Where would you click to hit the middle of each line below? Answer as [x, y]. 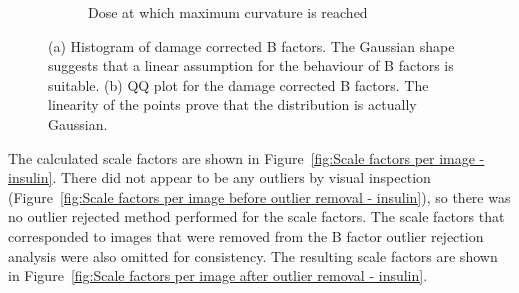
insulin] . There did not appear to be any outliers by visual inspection [219, 177]
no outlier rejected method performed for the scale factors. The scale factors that [256, 216]
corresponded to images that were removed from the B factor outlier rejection [246, 235]
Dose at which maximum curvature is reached [228, 12]
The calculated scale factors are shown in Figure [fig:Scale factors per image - [246, 157]
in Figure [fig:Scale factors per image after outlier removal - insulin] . [218, 275]
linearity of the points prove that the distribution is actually [232, 104]
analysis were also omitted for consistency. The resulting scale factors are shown [253, 255]
